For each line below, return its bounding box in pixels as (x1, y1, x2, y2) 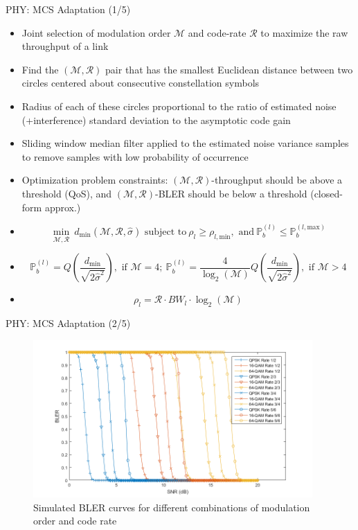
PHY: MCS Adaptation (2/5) (6, 315, 131, 330)
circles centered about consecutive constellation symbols (21, 76, 260, 90)
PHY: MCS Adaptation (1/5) (6, 2, 131, 16)
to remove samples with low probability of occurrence (21, 149, 249, 164)
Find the (21, 62, 59, 76)
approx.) (44, 200, 81, 214)
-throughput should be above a (211, 173, 343, 187)
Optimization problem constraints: (21, 173, 168, 187)
